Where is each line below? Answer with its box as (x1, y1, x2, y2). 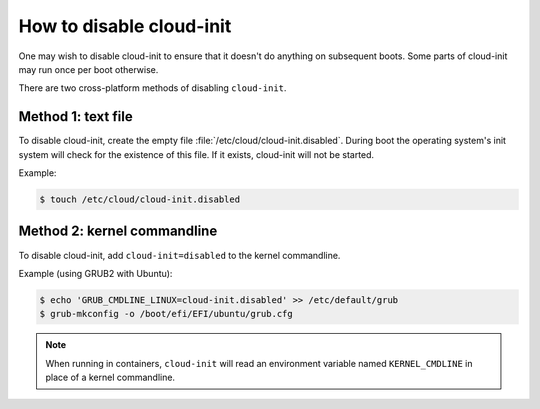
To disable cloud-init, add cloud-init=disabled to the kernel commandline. (18, 249, 341, 261)
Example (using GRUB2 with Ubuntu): (18, 267, 173, 279)
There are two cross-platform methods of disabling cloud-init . (18, 82, 287, 94)
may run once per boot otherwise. (18, 63, 159, 75)
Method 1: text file (18, 108, 134, 125)
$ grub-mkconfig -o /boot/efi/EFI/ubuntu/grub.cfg (39, 308, 294, 320)
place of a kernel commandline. (45, 371, 175, 384)
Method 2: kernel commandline (18, 223, 218, 240)
